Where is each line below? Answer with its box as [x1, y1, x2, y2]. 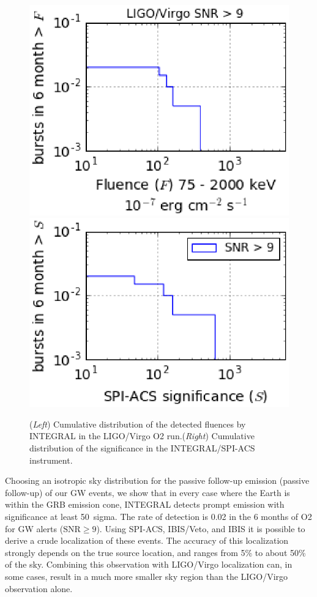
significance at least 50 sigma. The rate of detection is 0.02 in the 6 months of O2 [5, 510, 312, 522]
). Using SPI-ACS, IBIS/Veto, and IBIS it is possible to [96, 522, 305, 535]
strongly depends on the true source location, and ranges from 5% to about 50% [5, 546, 306, 558]
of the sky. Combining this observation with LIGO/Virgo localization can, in [5, 558, 293, 571]
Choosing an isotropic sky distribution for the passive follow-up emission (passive [5, 474, 310, 487]
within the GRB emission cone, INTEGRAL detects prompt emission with [5, 498, 285, 511]
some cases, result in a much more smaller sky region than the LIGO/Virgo [5, 569, 288, 582]
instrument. [29, 453, 73, 466]
